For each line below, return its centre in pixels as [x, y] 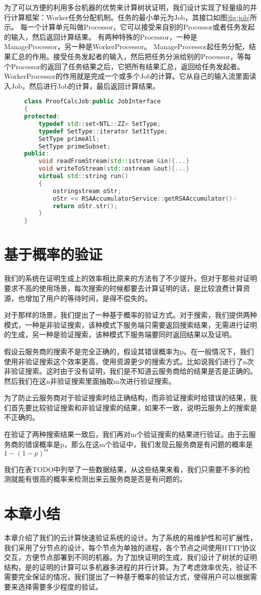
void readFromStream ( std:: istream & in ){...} [114, 161]
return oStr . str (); [85, 206]
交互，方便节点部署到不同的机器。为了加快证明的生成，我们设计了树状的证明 [130, 557]
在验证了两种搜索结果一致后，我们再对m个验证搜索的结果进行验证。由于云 [126, 434]
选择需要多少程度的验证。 [60, 587]
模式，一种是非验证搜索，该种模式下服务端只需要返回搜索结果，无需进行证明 [130, 324]
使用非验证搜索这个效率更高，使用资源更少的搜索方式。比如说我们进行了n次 [129, 361]
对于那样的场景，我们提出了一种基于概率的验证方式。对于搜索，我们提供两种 [130, 315]
